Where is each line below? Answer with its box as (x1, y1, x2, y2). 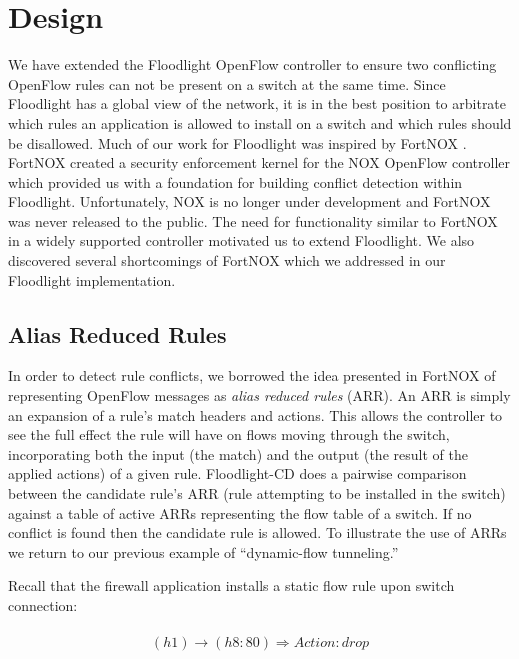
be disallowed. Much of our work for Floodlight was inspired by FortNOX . (8, 132, 467, 153)
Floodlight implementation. (8, 269, 176, 290)
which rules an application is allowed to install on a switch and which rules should (8, 112, 512, 133)
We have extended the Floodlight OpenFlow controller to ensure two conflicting (8, 54, 497, 75)
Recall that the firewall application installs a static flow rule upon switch (8, 575, 455, 596)
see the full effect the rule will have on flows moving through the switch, (8, 424, 450, 445)
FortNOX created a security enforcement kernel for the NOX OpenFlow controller (8, 152, 511, 173)
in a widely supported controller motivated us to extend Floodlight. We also (8, 230, 475, 251)
